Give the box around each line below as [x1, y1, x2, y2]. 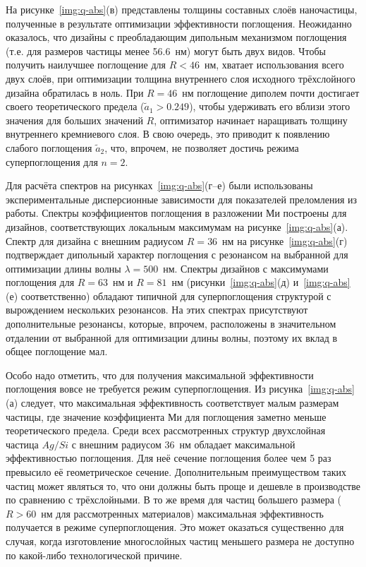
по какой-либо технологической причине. [6, 547, 183, 562]
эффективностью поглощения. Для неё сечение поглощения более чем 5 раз [6, 450, 331, 465]
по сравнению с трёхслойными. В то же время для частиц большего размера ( [6, 492, 341, 507]
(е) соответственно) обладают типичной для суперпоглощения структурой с [6, 288, 331, 303]
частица [6, 436, 39, 451]
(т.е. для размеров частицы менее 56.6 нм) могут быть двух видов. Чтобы [6, 43, 326, 58]
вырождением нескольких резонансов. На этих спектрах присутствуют [6, 302, 308, 317]
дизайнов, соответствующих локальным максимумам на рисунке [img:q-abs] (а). [6, 219, 348, 234]
